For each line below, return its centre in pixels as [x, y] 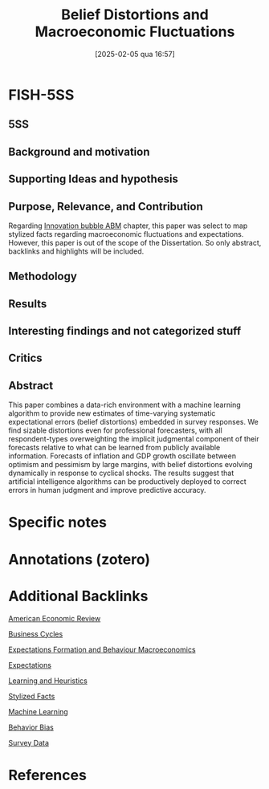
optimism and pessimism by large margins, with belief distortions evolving [130, 465]
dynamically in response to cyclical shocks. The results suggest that [121, 473]
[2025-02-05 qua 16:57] [135, 54]
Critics [25, 358]
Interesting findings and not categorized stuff [125, 331]
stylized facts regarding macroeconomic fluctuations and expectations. [126, 234]
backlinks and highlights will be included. [76, 251]
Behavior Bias [31, 727]
